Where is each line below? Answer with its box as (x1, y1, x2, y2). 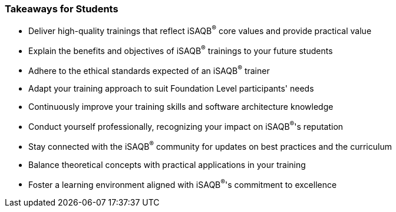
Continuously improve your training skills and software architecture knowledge (28, 102, 334, 112)
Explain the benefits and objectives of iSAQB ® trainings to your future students (28, 44, 333, 56)
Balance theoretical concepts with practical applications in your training (28, 159, 306, 170)
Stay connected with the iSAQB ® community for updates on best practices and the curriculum (28, 140, 392, 152)
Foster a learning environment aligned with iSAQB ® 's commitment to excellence (28, 177, 337, 190)
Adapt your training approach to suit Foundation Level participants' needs (28, 83, 314, 94)
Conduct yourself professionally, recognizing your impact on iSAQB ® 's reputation (28, 120, 344, 132)
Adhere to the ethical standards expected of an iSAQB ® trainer (28, 63, 270, 76)
